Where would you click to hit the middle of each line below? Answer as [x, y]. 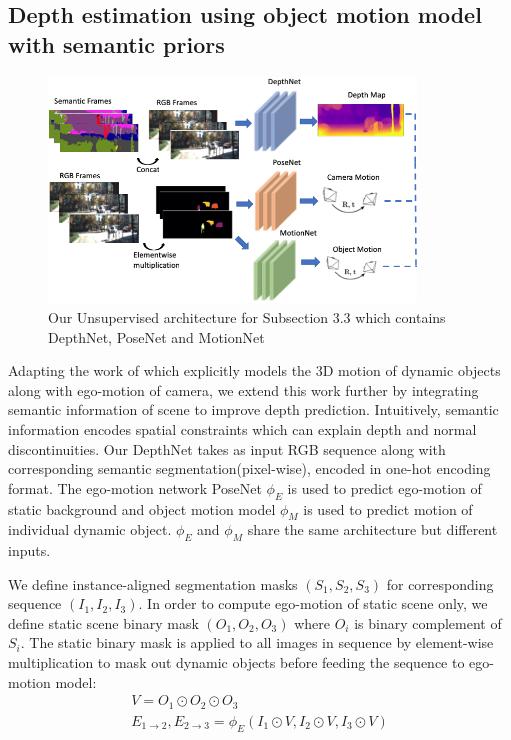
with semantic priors [116, 43]
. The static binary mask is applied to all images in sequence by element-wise [257, 642]
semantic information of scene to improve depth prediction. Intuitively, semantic [253, 409]
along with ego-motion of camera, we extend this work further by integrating [243, 389]
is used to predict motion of [388, 508]
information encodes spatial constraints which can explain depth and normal [242, 428]
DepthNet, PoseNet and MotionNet [156, 336]
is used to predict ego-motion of [384, 487]
